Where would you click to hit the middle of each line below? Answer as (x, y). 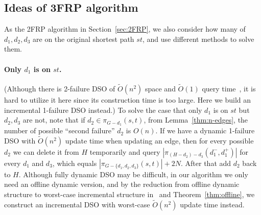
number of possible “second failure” (60, 130)
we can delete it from (46, 151)
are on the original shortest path (84, 39)
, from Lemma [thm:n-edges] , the (196, 120)
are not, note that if (54, 120)
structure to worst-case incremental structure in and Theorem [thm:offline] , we (129, 194)
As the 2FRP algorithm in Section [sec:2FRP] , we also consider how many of (125, 29)
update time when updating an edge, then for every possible (159, 140)
